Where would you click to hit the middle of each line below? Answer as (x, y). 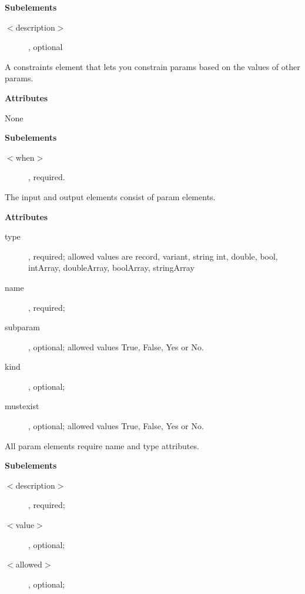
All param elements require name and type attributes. (102, 445)
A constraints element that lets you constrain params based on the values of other (152, 66)
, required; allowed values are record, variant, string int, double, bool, (153, 256)
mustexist (22, 406)
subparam (23, 327)
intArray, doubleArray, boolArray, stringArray (111, 268)
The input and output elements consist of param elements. (110, 196)
